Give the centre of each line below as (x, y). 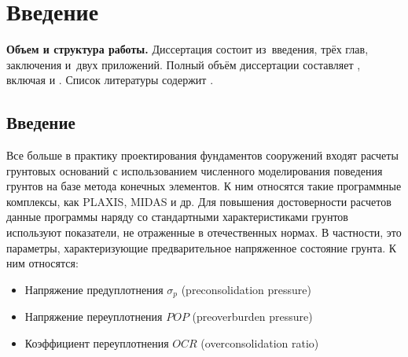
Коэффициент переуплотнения (97, 342)
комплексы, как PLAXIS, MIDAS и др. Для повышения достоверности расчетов (199, 201)
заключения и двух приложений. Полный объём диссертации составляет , (184, 64)
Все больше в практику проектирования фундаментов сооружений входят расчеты (202, 155)
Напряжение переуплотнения (94, 317)
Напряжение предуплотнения (94, 289)
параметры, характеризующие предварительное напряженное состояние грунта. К (202, 247)
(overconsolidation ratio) (260, 342)
